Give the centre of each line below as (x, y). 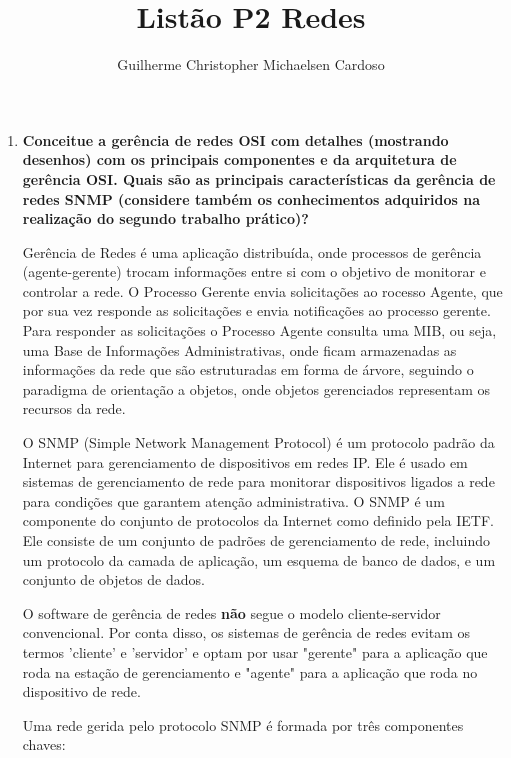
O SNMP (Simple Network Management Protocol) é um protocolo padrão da (258, 442)
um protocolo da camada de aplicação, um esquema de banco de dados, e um (259, 559)
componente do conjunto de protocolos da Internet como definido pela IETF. (258, 520)
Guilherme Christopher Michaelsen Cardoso (251, 64)
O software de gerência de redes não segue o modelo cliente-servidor (231, 612)
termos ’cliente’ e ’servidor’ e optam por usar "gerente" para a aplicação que (255, 651)
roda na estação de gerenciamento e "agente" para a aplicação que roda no (250, 671)
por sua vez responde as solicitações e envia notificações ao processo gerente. (256, 310)
